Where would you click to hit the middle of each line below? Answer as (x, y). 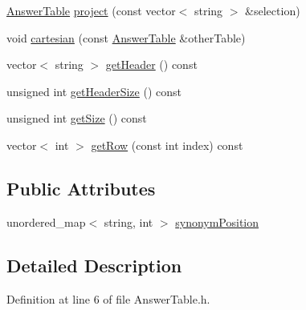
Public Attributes (81, 188)
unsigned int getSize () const (77, 118)
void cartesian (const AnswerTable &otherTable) (126, 37)
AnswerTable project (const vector (91, 10)
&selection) (273, 10)
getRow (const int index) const (167, 145)
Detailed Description (94, 265)
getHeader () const (151, 64)
